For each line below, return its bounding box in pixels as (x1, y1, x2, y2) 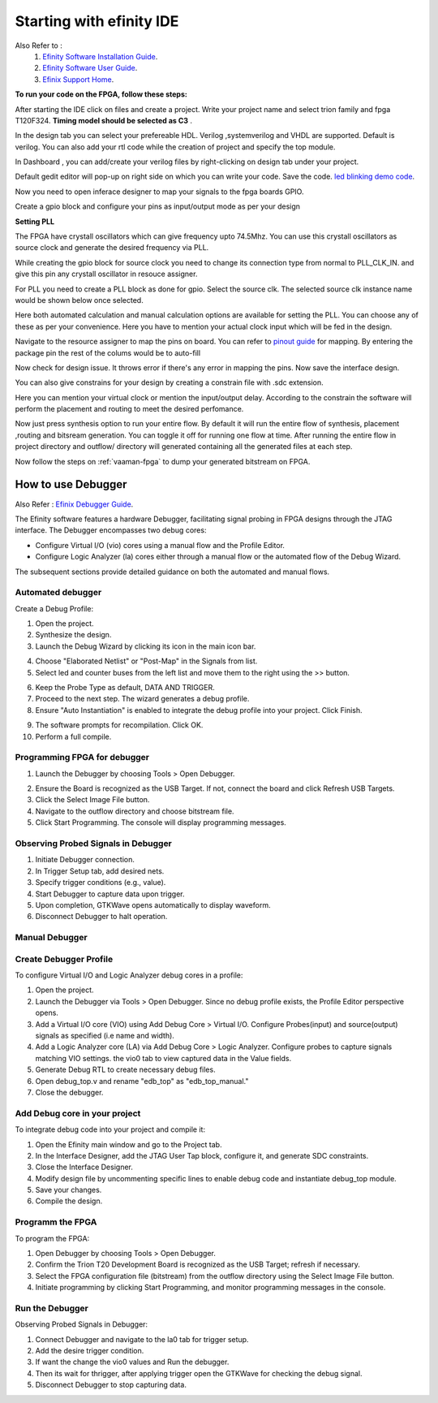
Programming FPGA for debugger (15, 752, 150, 763)
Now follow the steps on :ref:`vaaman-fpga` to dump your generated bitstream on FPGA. (15, 456, 311, 466)
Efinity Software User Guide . (42, 63, 138, 73)
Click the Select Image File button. (35, 795, 150, 805)
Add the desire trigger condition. (35, 1346, 144, 1356)
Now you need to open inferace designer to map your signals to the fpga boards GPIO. (15, 187, 304, 196)
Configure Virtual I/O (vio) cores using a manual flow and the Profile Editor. (35, 540, 286, 550)
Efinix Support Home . (42, 74, 114, 84)
